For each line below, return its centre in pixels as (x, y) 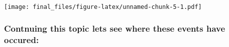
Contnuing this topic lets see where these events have (115, 28)
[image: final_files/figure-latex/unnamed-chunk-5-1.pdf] (103, 7)
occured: (22, 39)
